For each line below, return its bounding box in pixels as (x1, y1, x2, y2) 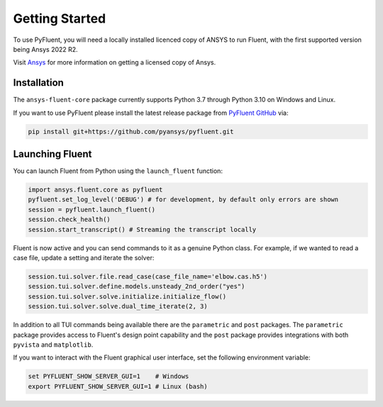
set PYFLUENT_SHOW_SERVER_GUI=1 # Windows (28, 372, 189, 381)
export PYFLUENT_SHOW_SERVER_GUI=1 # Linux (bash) (28, 382, 209, 390)
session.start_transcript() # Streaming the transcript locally (28, 225, 257, 233)
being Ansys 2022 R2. (13, 45, 78, 53)
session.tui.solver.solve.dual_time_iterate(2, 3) (28, 302, 209, 311)
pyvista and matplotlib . (13, 340, 94, 349)
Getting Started (13, 11, 106, 26)
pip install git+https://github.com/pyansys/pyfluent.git (28, 128, 234, 135)
